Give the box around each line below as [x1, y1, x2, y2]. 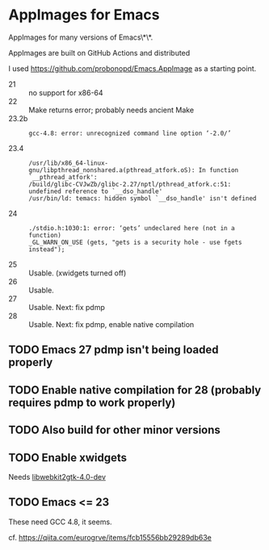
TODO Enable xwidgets [8, 451, 128, 464]
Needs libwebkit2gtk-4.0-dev [8, 472, 107, 481]
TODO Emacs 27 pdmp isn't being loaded [8, 343, 219, 357]
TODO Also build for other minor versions [8, 423, 221, 437]
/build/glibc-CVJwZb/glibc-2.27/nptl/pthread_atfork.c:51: [28, 180, 232, 188]
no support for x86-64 [28, 87, 103, 98]
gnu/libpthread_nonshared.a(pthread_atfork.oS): [28, 166, 195, 174]
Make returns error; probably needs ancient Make [28, 105, 195, 115]
